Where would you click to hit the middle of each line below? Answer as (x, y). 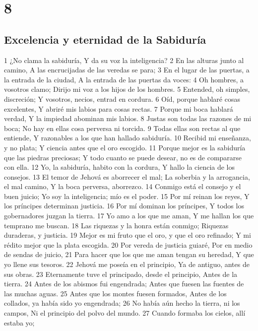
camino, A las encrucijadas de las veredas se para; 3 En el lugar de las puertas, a (127, 70)
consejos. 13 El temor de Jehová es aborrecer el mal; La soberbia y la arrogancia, (127, 176)
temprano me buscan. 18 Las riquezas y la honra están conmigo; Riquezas (116, 225)
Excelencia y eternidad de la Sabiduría (105, 39)
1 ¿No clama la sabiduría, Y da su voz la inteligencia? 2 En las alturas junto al (124, 60)
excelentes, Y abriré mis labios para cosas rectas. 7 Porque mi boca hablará (119, 108)
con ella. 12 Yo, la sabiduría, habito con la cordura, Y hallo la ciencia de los (120, 167)
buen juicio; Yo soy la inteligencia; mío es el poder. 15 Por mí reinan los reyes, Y (127, 196)
